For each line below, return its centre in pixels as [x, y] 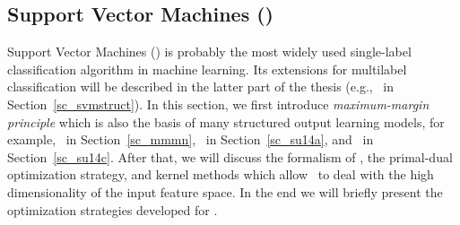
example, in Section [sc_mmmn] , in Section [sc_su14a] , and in [191, 139]
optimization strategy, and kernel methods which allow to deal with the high [221, 174]
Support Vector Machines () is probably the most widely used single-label [209, 52]
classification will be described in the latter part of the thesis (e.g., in [201, 87]
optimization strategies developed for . [113, 209]
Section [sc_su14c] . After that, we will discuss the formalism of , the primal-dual [230, 156]
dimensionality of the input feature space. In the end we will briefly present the [225, 191]
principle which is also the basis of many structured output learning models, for [226, 121]
